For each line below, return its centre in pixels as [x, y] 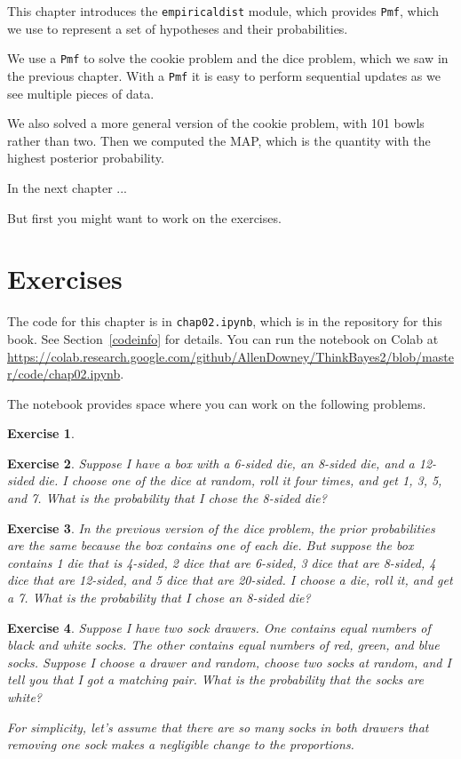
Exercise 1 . [41, 433]
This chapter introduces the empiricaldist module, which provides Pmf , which [223, 11]
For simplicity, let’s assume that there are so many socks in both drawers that [218, 727]
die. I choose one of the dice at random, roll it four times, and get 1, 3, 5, [240, 480]
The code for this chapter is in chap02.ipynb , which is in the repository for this [225, 321]
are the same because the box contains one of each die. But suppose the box [211, 545]
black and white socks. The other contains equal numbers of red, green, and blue [223, 645]
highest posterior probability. [86, 158]
